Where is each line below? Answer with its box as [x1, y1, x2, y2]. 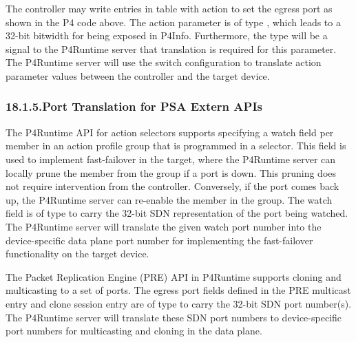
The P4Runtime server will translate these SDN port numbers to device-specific [6, 310, 342, 324]
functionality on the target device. [6, 246, 149, 261]
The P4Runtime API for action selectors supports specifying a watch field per [6, 125, 334, 139]
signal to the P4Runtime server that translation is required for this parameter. [6, 41, 337, 56]
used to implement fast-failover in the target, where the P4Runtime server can [6, 151, 336, 166]
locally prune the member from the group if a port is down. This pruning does [6, 165, 337, 180]
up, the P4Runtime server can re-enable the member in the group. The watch [6, 192, 333, 206]
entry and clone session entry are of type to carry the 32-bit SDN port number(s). [6, 296, 352, 310]
